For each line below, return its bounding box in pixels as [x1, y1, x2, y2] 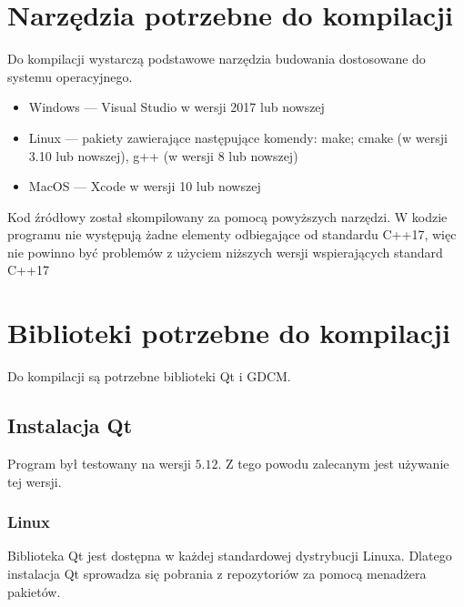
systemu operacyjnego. [7, 66, 133, 86]
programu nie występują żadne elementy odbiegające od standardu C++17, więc [7, 225, 457, 244]
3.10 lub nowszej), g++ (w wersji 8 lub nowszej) [28, 146, 298, 165]
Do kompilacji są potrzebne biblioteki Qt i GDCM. [7, 367, 291, 386]
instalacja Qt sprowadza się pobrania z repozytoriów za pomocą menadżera [7, 563, 427, 582]
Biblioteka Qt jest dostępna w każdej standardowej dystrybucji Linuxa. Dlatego [7, 546, 452, 565]
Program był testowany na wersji [7, 453, 191, 472]
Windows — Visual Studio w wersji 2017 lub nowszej [28, 97, 325, 116]
